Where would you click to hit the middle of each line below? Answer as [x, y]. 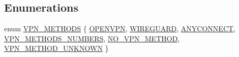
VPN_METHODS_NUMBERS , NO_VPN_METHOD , [92, 38]
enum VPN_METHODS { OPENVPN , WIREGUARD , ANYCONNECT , [120, 28]
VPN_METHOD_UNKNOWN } [56, 48]
